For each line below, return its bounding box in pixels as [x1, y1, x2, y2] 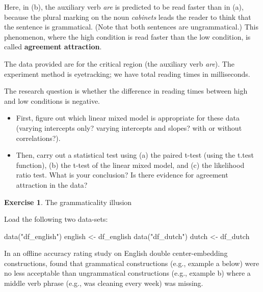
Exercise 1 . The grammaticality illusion [4, 196, 132, 207]
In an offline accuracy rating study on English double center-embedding [4, 248, 228, 258]
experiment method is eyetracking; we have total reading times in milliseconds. [4, 68, 250, 79]
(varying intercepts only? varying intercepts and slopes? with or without [16, 122, 242, 133]
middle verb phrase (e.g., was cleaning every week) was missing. [4, 278, 203, 288]
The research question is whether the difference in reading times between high [4, 85, 248, 96]
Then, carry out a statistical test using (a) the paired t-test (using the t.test [16, 150, 254, 160]
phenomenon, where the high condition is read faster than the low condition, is [4, 31, 251, 42]
